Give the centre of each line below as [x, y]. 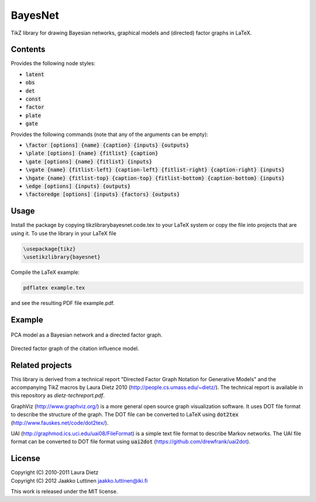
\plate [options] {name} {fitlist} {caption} [92, 153]
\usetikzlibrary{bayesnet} [62, 257]
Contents [28, 50]
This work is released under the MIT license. [64, 491]
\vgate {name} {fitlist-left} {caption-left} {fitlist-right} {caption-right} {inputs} [155, 170]
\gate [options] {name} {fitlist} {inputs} [89, 162]
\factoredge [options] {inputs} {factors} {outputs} [103, 194]
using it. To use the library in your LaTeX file [63, 233]
